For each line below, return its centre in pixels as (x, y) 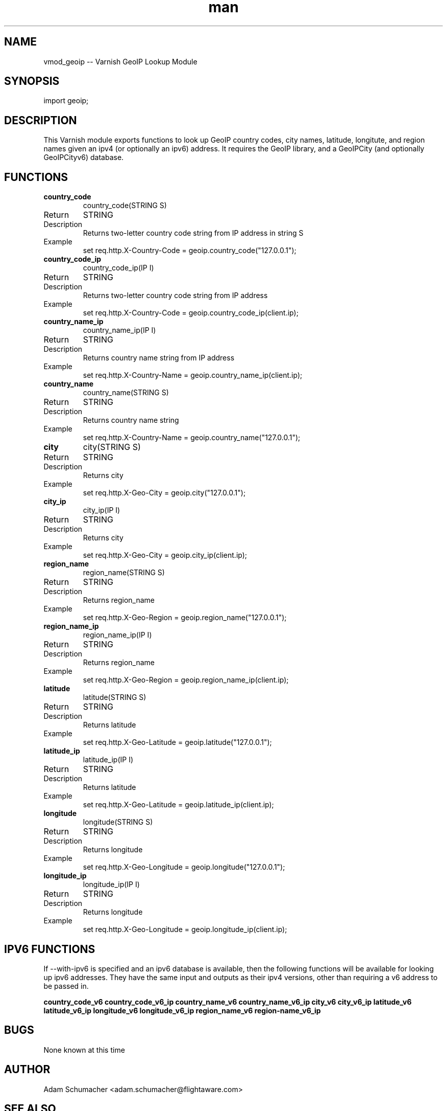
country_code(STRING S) (125, 206)
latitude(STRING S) (115, 697)
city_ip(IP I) (102, 510)
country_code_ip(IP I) (118, 268)
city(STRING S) (112, 447)
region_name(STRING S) (124, 573)
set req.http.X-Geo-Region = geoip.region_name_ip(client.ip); (186, 680)
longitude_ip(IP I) (111, 885)
